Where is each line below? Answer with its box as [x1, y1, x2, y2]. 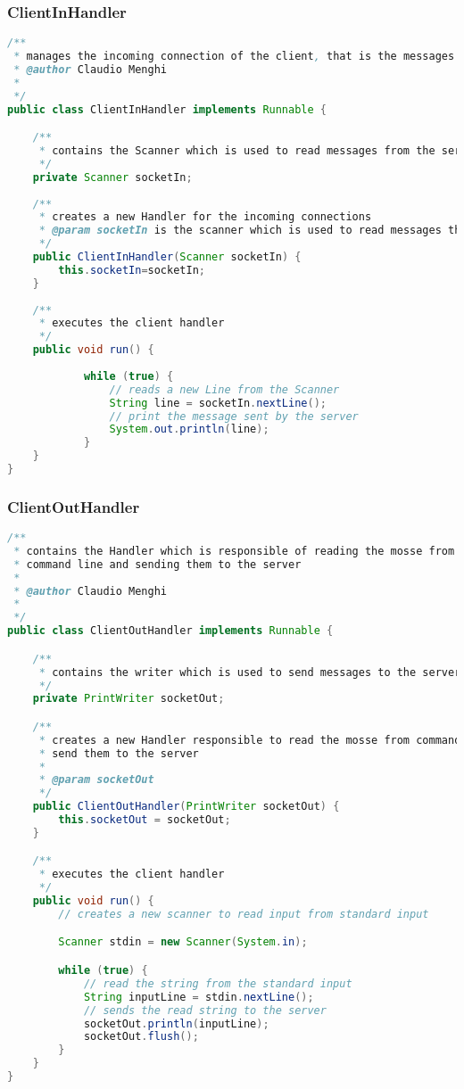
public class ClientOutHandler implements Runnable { [7, 624, 334, 638]
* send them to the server [38, 747, 199, 760]
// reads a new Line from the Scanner [109, 383, 340, 396]
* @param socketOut [38, 773, 154, 787]
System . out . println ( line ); [109, 423, 269, 436]
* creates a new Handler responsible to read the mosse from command [38, 733, 461, 747]
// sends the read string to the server [83, 1003, 327, 1017]
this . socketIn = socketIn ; [58, 263, 205, 276]
